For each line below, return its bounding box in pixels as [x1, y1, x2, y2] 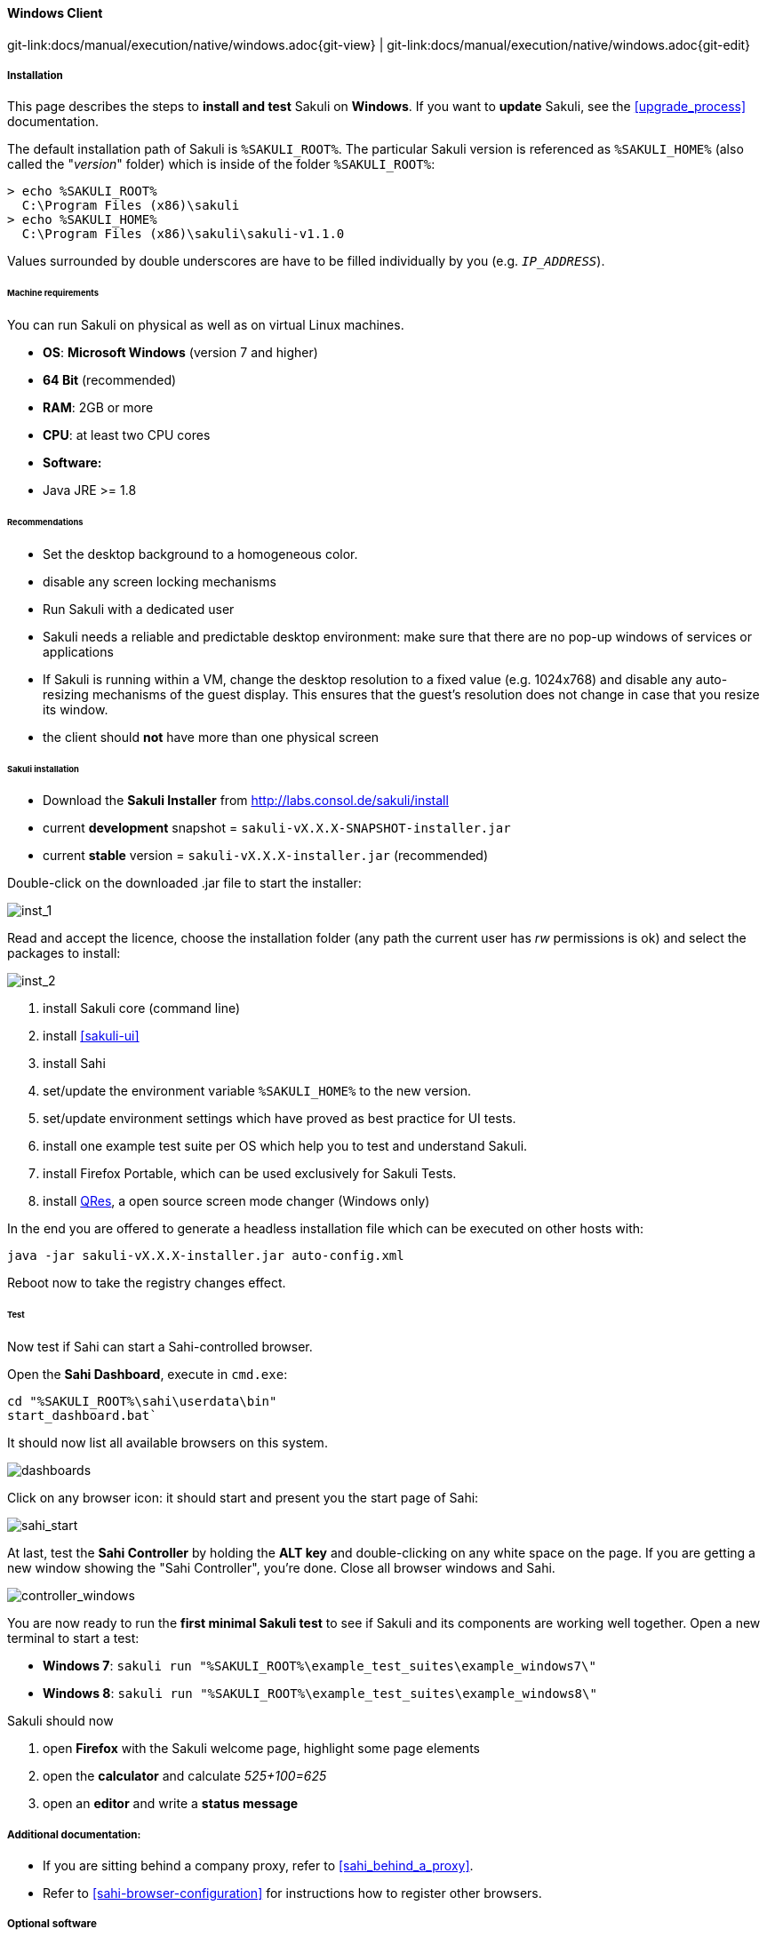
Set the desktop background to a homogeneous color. [43, 546, 358, 562]
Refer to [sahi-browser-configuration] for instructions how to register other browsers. [43, 1885, 542, 1901]
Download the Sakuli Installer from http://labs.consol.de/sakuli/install [43, 793, 449, 809]
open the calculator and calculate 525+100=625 [43, 1768, 327, 1784]
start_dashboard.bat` [7, 1408, 157, 1423]
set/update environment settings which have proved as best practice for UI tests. [43, 1111, 516, 1127]
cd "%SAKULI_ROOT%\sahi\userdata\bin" [7, 1394, 277, 1409]
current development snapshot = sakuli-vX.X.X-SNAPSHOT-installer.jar [43, 820, 511, 836]
